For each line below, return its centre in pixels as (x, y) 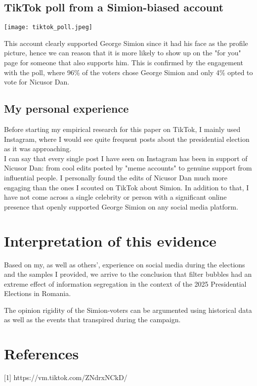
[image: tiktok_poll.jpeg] (48, 27)
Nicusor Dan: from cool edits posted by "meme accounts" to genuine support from (128, 168)
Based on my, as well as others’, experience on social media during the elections (125, 264)
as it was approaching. (38, 149)
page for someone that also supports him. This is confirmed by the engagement (124, 63)
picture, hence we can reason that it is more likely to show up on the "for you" (123, 53)
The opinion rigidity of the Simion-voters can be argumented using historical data (128, 310)
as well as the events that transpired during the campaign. (92, 320)
